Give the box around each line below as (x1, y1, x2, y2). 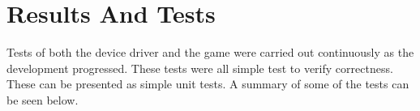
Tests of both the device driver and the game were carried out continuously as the (6, 44, 414, 61)
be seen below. (6, 91, 79, 108)
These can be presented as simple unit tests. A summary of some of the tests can (6, 75, 409, 92)
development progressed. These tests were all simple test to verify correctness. (6, 59, 393, 76)
